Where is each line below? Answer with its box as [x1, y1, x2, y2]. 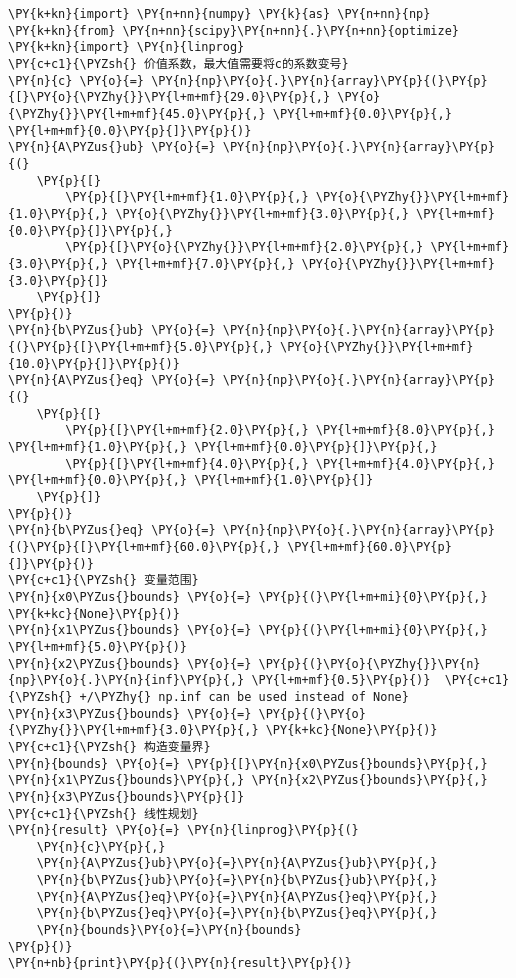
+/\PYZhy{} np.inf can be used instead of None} [79, 689, 409, 704]
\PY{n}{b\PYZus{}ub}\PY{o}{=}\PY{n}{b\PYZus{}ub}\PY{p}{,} [36, 873, 438, 888]
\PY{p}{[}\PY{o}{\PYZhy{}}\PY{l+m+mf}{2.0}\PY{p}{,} [65, 240, 424, 255]
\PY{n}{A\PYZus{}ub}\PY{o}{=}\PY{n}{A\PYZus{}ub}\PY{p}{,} [36, 856, 438, 871]
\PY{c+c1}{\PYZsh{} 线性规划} [8, 806, 199, 821]
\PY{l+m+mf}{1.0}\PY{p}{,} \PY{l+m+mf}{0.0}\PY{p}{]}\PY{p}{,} [8, 440, 438, 455]
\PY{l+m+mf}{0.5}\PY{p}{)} [251, 673, 431, 688]
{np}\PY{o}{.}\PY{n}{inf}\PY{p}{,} [8, 673, 245, 688]
